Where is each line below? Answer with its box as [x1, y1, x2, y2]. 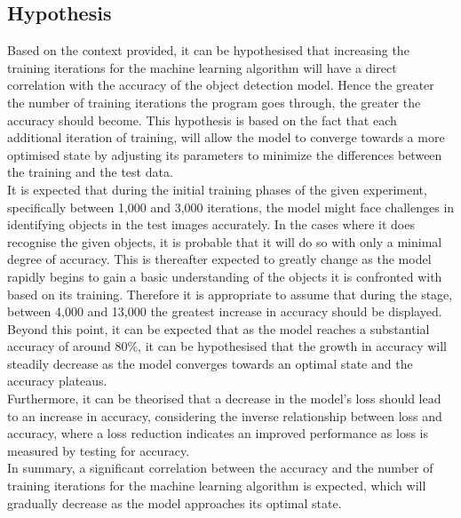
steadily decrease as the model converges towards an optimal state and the [7, 354, 413, 372]
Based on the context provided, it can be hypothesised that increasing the [7, 41, 409, 60]
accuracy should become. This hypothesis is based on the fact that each [7, 110, 397, 129]
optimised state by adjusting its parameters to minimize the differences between [7, 145, 442, 163]
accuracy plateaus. [7, 371, 107, 390]
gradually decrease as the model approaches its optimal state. [7, 493, 342, 512]
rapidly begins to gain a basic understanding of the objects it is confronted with [7, 267, 442, 285]
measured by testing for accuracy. [7, 441, 190, 459]
